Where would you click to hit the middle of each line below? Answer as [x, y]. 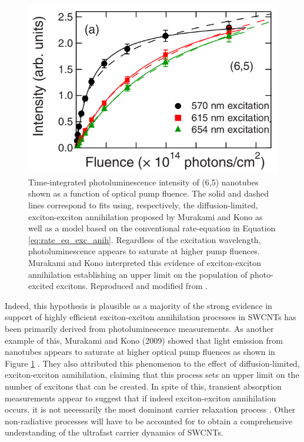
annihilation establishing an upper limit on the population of [138, 274]
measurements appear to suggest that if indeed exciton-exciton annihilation [141, 398]
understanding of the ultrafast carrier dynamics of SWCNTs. [114, 432]
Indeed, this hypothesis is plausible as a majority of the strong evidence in [138, 305]
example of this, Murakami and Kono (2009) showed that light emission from [144, 340]
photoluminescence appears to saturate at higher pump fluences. [144, 251]
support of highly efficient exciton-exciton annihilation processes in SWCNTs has [151, 317]
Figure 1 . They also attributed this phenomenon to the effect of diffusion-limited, [152, 363]
